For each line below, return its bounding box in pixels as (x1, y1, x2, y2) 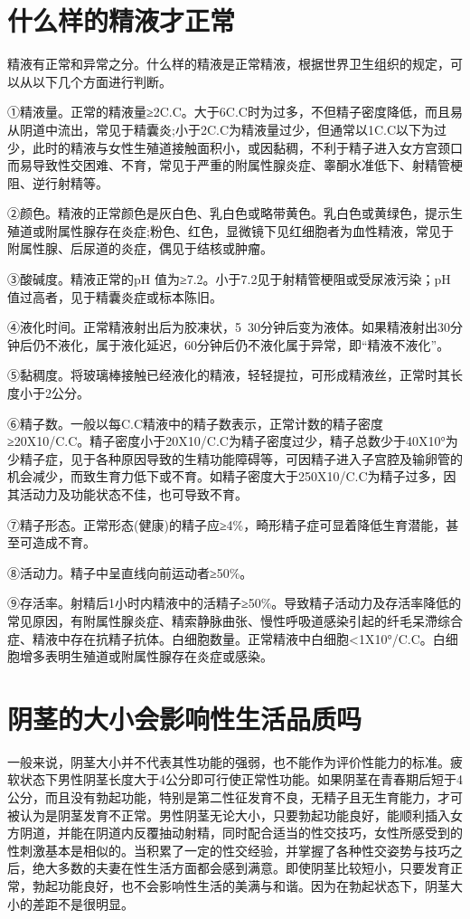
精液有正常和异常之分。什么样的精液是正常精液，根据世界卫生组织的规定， (7, 54, 450, 73)
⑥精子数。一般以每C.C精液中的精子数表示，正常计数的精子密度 (7, 413, 384, 432)
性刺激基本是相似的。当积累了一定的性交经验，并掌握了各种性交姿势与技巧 (7, 840, 450, 859)
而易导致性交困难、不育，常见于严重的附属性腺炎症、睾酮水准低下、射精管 (7, 156, 450, 175)
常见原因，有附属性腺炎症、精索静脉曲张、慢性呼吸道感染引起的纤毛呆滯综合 (7, 611, 463, 630)
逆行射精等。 (32, 173, 108, 192)
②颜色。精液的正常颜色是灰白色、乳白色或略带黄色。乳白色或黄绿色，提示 (7, 204, 450, 223)
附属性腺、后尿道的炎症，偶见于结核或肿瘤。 (7, 239, 273, 258)
